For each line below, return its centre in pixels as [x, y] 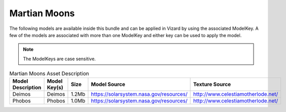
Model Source [108, 85]
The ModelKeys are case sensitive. [59, 59]
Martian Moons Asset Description [49, 73]
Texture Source [212, 85]
